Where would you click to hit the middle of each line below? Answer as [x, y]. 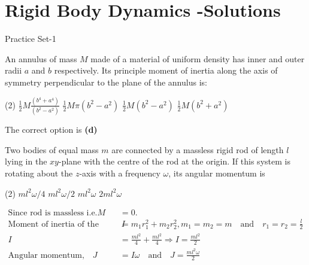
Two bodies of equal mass [52, 149]
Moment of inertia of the [53, 224]
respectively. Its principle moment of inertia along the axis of [166, 70]
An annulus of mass [41, 58]
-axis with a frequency [120, 173]
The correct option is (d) [51, 130]
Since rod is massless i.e [51, 213]
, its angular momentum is [217, 173]
